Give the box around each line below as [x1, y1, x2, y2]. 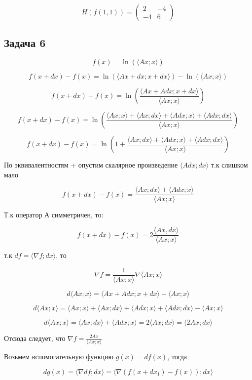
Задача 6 [4, 35, 46, 50]
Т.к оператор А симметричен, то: [4, 210, 104, 220]
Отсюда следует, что [4, 333, 66, 343]
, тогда [167, 351, 187, 362]
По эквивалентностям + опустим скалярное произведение [4, 160, 178, 170]
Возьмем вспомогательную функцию [4, 351, 114, 362]
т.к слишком [211, 160, 248, 170]
